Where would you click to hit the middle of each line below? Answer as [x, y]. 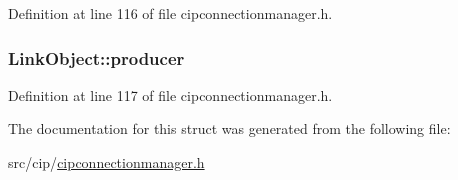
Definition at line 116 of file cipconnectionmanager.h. [170, 13]
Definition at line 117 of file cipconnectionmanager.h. [170, 94]
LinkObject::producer [96, 57]
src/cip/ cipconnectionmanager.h [106, 162]
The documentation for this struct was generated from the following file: [229, 128]
